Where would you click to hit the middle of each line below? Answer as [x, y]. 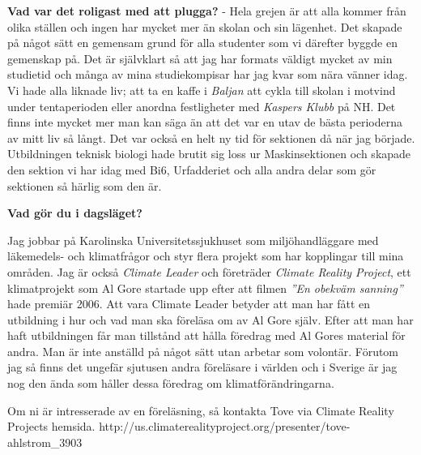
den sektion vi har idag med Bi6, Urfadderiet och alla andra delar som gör [192, 169]
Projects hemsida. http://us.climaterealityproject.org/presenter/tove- [179, 426]
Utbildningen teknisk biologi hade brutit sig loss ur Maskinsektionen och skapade [209, 154]
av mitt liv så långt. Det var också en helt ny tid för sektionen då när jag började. [211, 137]
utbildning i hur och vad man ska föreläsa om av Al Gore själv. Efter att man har [210, 319]
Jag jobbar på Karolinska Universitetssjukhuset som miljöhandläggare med [193, 240]
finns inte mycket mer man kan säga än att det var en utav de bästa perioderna [205, 122]
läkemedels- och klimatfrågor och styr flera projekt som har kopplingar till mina [206, 256]
